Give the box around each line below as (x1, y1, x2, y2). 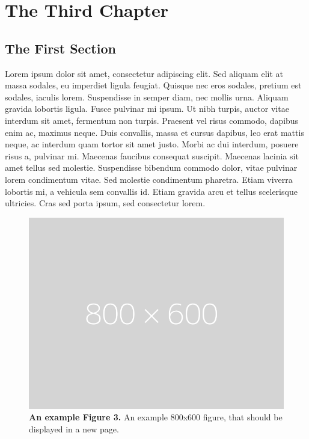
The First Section (5, 38, 116, 57)
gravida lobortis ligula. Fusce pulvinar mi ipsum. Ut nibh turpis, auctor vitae (5, 102, 289, 115)
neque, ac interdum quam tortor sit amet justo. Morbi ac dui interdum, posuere (5, 138, 299, 150)
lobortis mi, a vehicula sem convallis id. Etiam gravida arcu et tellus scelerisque (5, 185, 298, 197)
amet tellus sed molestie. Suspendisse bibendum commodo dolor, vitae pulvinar (5, 161, 298, 174)
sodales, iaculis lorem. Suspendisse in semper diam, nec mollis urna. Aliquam (5, 90, 289, 103)
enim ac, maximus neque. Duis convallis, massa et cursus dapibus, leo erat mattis (5, 126, 304, 138)
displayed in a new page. (29, 422, 119, 435)
